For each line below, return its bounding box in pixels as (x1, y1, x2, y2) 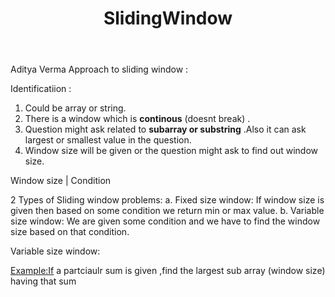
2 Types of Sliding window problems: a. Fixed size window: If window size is (10, 194, 325, 206)
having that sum (10, 275, 77, 287)
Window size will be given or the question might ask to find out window (24, 145, 319, 157)
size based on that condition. (10, 226, 130, 238)
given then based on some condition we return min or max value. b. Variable (10, 205, 325, 217)
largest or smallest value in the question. (24, 134, 192, 146)
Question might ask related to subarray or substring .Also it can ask (24, 123, 307, 136)
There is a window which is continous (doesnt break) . (24, 113, 251, 125)
